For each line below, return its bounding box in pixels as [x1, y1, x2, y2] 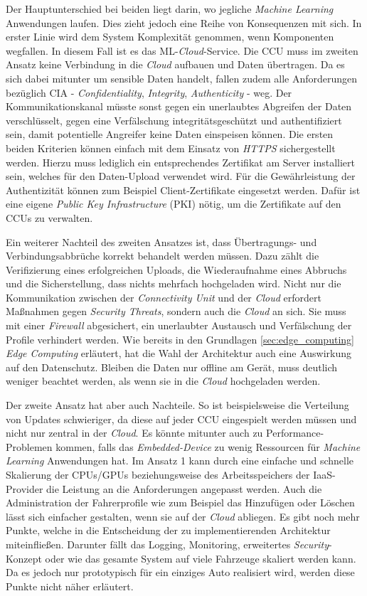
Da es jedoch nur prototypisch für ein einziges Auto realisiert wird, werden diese [6, 565, 355, 580]
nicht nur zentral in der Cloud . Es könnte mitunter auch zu [6, 425, 263, 440]
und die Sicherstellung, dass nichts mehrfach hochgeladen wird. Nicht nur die [6, 276, 341, 291]
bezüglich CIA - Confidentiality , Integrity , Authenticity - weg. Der [6, 85, 292, 100]
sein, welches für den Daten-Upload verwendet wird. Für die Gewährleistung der [6, 169, 356, 183]
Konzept [6, 550, 42, 565]
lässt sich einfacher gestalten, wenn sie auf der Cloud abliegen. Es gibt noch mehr [6, 509, 360, 523]
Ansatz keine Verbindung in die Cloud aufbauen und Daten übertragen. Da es [6, 57, 345, 72]
